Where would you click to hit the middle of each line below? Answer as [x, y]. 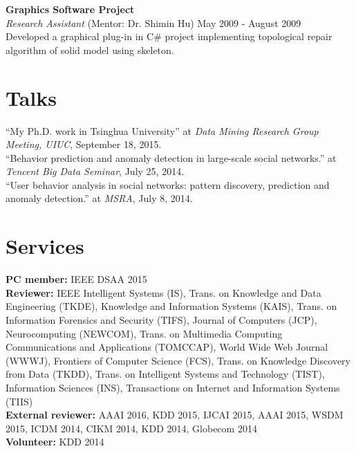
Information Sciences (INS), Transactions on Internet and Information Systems [173, 387]
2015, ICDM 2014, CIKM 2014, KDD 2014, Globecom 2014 [131, 428]
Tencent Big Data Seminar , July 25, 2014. [95, 171]
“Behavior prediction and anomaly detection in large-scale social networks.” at [171, 157]
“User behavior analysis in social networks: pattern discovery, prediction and [168, 184]
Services [45, 246]
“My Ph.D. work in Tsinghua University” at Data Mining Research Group [162, 130]
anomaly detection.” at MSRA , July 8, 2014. [99, 198]
